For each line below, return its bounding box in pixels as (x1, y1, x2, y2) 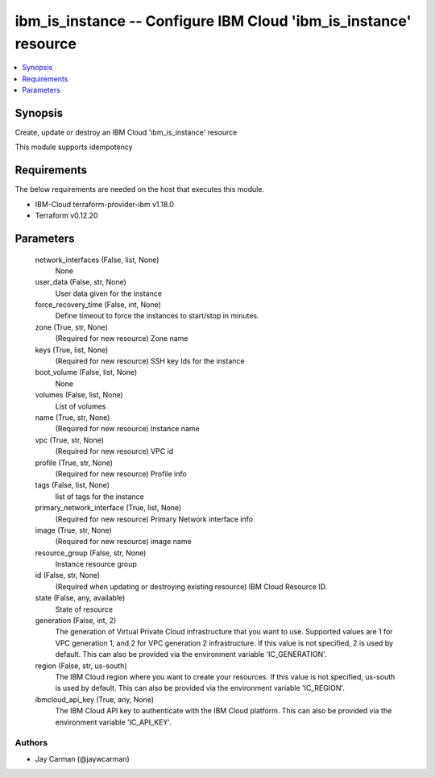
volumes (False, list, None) (35, 390, 124, 400)
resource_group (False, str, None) (35, 548, 147, 558)
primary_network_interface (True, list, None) (35, 503, 182, 513)
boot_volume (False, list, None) (35, 368, 138, 377)
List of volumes (55, 401, 106, 411)
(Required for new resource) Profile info (55, 468, 187, 479)
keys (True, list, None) (35, 345, 109, 355)
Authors (14, 738, 48, 749)
